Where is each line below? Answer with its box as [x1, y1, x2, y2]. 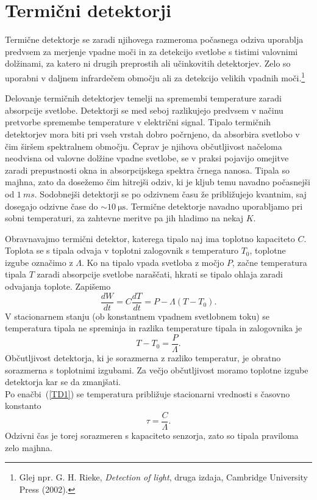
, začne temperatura [232, 256, 307, 268]
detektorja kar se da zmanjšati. [5, 375, 121, 388]
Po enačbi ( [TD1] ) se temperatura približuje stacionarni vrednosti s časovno [5, 387, 290, 400]
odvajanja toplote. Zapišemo [5, 280, 111, 293]
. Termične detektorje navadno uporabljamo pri [126, 199, 303, 212]
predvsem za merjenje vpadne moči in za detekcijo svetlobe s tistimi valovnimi [5, 45, 298, 57]
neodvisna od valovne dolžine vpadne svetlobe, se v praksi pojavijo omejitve [5, 152, 289, 164]
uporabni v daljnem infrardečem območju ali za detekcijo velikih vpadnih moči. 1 [5, 69, 305, 84]
